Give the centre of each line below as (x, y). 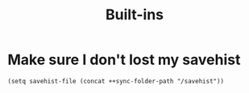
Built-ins (135, 15)
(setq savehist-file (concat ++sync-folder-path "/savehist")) (116, 81)
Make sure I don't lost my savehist (124, 60)
